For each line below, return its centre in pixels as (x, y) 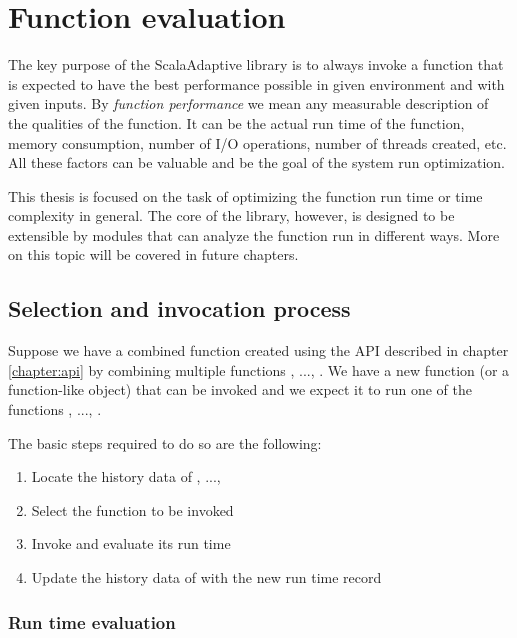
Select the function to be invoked (132, 509)
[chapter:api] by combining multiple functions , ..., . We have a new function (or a (259, 369)
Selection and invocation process (179, 308)
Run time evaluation (92, 621)
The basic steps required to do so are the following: (165, 442)
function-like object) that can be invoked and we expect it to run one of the (240, 389)
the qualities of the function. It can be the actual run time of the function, (236, 122)
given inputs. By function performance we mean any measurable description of (248, 103)
